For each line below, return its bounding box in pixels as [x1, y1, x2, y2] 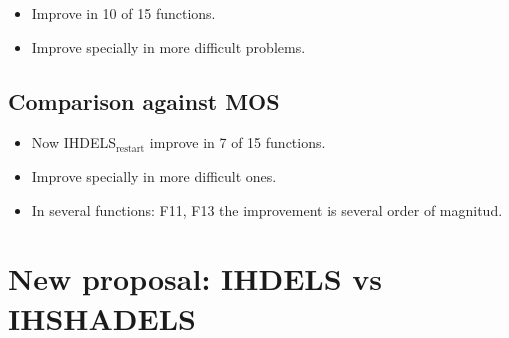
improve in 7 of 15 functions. [149, 132, 326, 153]
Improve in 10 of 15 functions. [31, 3, 216, 23]
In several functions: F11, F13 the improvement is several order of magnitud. [31, 199, 503, 220]
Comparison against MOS [8, 85, 280, 116]
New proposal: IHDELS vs [8, 258, 383, 299]
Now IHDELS [31, 132, 116, 153]
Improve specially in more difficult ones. [31, 165, 277, 186]
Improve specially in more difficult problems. [31, 36, 306, 57]
